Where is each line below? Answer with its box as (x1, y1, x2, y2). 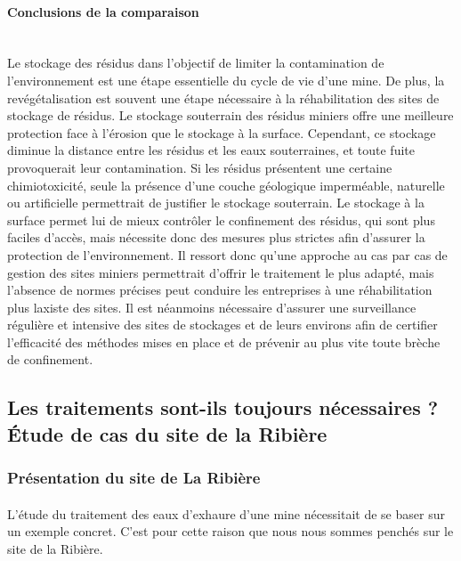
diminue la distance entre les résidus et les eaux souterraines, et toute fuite (7, 141, 415, 159)
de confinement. (7, 350, 93, 369)
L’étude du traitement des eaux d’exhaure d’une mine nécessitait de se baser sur (7, 504, 445, 523)
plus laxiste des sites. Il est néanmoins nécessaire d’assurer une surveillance (7, 297, 417, 316)
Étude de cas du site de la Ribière (7, 419, 328, 447)
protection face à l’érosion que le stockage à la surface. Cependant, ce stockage (7, 123, 436, 142)
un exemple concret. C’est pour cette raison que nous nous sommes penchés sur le (7, 522, 454, 541)
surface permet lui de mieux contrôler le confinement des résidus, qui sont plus (7, 210, 435, 229)
